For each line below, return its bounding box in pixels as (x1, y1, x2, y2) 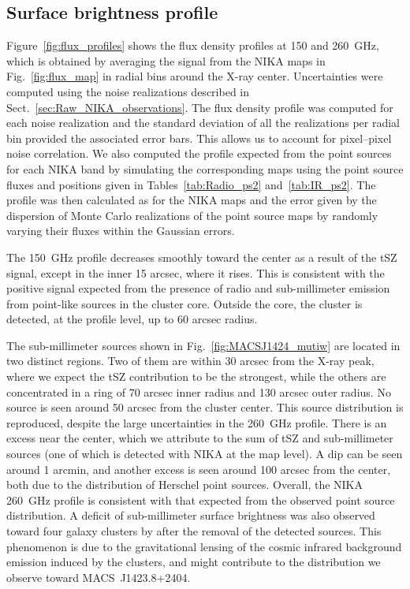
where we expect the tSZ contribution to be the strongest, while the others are (6, 368, 386, 385)
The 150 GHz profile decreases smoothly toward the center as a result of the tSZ (6, 248, 397, 265)
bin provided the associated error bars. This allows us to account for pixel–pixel (6, 129, 392, 146)
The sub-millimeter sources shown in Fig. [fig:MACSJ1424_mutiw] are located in (6, 337, 401, 353)
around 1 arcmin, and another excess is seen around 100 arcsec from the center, (6, 460, 391, 477)
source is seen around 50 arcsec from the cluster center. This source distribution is (6, 399, 404, 416)
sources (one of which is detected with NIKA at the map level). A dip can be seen (6, 445, 403, 462)
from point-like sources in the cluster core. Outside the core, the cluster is (6, 295, 363, 311)
